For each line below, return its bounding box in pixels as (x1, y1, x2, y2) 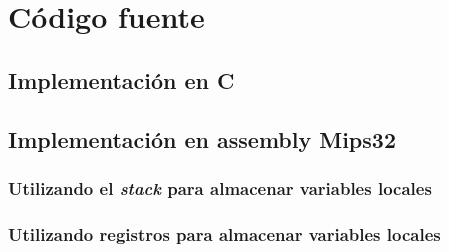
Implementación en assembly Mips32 (8, 123, 396, 154)
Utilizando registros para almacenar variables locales (8, 221, 441, 246)
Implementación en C (8, 64, 235, 95)
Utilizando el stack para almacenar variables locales (8, 175, 432, 200)
